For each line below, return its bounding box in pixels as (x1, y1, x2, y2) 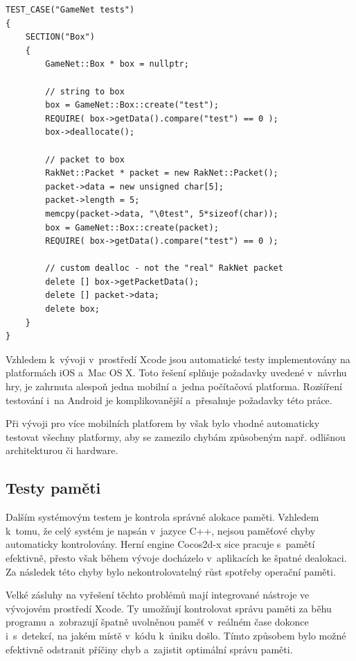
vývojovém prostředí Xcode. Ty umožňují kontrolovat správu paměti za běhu (6, 601, 332, 615)
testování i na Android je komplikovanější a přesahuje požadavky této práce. (6, 392, 332, 407)
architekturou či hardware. (6, 443, 118, 458)
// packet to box (45, 154, 125, 165)
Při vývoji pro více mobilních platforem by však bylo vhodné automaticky (6, 416, 320, 430)
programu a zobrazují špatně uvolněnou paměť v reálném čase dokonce (6, 614, 309, 629)
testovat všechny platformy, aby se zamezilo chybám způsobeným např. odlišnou (6, 429, 346, 444)
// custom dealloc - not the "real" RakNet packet (45, 263, 283, 274)
